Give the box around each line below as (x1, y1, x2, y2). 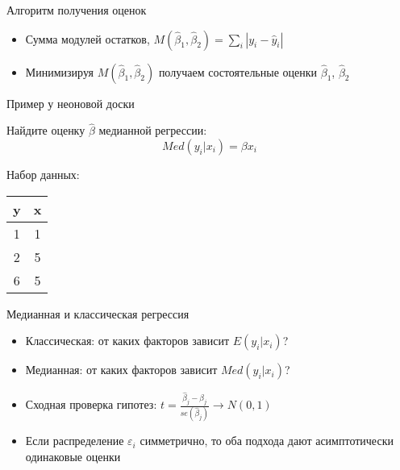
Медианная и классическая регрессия (6, 305, 190, 322)
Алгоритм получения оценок (6, 2, 147, 18)
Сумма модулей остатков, (25, 30, 150, 47)
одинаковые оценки (25, 447, 121, 464)
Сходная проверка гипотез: (25, 396, 157, 413)
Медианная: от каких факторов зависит (25, 361, 218, 378)
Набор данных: (6, 166, 80, 182)
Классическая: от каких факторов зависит (25, 332, 230, 349)
